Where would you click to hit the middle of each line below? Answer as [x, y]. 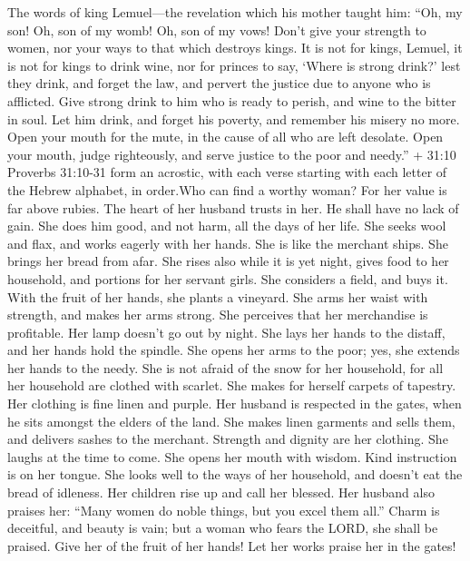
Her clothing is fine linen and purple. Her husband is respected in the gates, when [235, 404]
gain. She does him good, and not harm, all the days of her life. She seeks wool [227, 226]
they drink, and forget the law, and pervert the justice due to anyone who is [219, 83]
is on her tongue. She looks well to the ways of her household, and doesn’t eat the [235, 474]
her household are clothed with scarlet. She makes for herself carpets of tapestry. [232, 385]
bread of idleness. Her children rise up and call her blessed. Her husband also [221, 492]
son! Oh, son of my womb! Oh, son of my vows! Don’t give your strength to [217, 30]
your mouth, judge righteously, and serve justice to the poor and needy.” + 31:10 [232, 154]
